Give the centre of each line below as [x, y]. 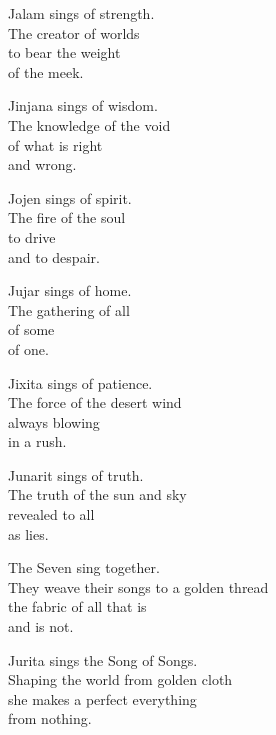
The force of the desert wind [95, 402]
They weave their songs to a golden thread [138, 586]
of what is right [55, 144]
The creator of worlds [74, 32]
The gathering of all [69, 309]
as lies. [28, 533]
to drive [32, 236]
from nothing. [50, 718]
